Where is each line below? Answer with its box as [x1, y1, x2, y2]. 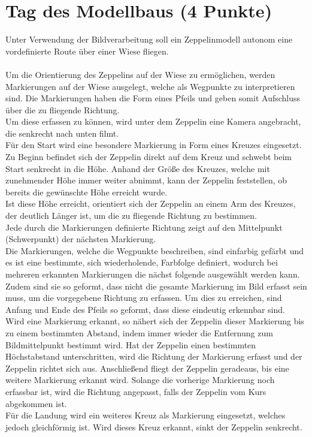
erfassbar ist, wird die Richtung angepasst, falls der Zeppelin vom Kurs [5, 385, 266, 397]
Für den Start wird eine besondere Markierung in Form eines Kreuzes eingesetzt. [5, 138, 302, 151]
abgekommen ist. [5, 397, 67, 409]
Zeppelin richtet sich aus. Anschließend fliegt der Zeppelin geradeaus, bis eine [5, 361, 289, 374]
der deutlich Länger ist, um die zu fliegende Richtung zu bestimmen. [5, 209, 257, 222]
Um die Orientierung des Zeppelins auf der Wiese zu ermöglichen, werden [5, 68, 275, 80]
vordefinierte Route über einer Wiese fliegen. [5, 44, 169, 57]
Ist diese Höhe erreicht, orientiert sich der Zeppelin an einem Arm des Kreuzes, [5, 197, 296, 210]
